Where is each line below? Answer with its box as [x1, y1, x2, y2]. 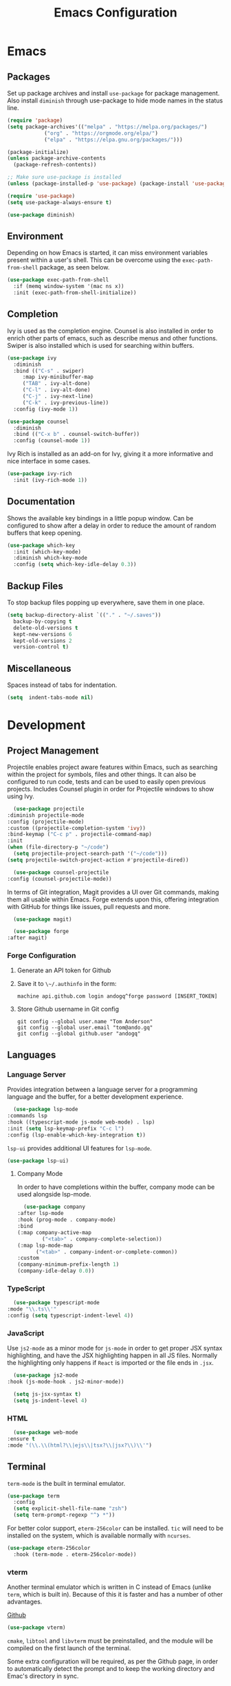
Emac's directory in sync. [7, 1672, 79, 1680]
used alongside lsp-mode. [16, 1190, 91, 1198]
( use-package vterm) [7, 1624, 67, 1631]
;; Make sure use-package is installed [7, 174, 122, 181]
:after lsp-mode [16, 1210, 64, 1217]
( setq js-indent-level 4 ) [13, 1397, 88, 1404]
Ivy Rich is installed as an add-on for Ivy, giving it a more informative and [7, 450, 213, 458]
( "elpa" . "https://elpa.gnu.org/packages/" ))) [43, 136, 184, 143]
